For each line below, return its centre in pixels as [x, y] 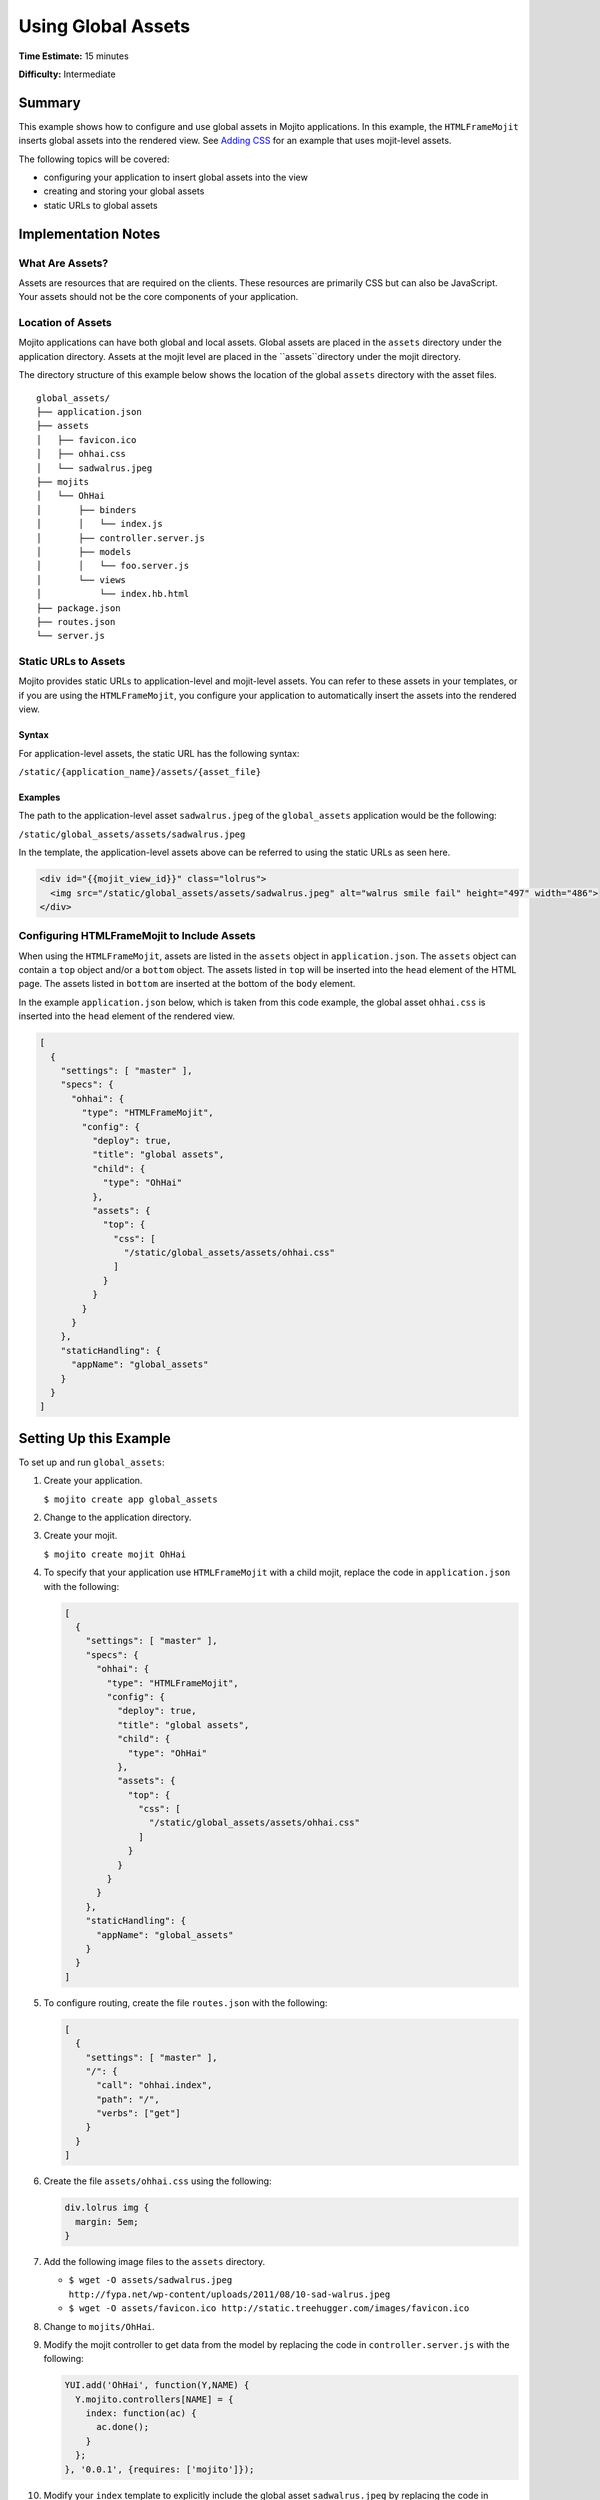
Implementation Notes [89, 233]
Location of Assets [65, 323]
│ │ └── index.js [100, 524]
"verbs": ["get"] [139, 2113]
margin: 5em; [107, 2221]
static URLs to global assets [101, 205]
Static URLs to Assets [72, 662]
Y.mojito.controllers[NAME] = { [154, 2399]
